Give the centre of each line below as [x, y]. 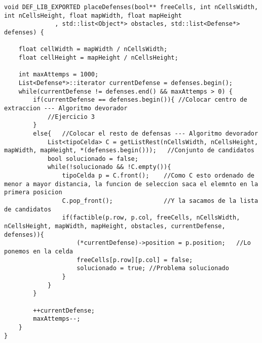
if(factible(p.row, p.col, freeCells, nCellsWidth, [151, 218]
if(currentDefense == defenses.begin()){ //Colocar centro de [140, 100]
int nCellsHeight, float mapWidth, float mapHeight [93, 15]
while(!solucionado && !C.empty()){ [109, 167]
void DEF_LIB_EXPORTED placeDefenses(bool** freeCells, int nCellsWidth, [131, 7]
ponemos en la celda [39, 252]
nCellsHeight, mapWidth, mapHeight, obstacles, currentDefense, [115, 226]
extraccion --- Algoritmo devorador [66, 108]
